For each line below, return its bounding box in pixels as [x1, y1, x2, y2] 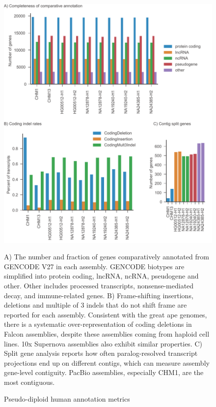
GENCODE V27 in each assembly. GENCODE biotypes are [4, 261, 185, 271]
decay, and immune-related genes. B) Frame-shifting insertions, [4, 290, 193, 300]
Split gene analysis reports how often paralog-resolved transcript [4, 348, 198, 358]
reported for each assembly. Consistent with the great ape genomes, [4, 309, 207, 319]
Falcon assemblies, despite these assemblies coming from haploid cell [4, 328, 210, 339]
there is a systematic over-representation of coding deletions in [4, 319, 192, 329]
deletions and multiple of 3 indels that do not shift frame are [4, 300, 187, 310]
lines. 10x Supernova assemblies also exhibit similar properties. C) [4, 338, 202, 348]
